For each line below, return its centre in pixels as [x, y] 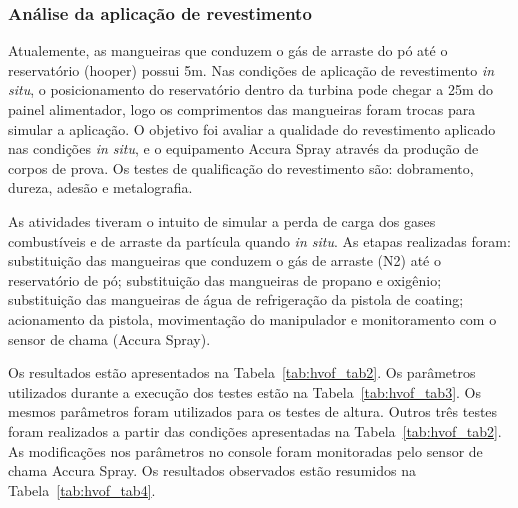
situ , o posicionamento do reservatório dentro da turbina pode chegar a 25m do [250, 89]
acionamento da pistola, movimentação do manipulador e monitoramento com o [252, 318]
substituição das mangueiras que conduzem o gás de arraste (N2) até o [224, 260]
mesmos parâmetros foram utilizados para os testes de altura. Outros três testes [253, 411]
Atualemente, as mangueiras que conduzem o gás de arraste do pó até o [228, 50]
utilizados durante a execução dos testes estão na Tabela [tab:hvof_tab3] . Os [244, 391]
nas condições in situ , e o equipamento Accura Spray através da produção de [243, 148]
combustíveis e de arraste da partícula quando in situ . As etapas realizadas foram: [259, 240]
